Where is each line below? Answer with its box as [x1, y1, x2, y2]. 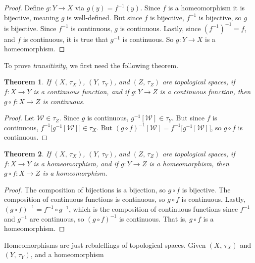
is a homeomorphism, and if [33, 158, 118, 168]
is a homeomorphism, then [149, 158, 229, 168]
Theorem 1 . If [4, 76, 51, 87]
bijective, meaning [4, 12, 59, 22]
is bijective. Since [4, 23, 56, 33]
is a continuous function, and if [33, 86, 129, 97]
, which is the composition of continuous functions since [69, 204, 238, 214]
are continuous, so [29, 213, 84, 224]
